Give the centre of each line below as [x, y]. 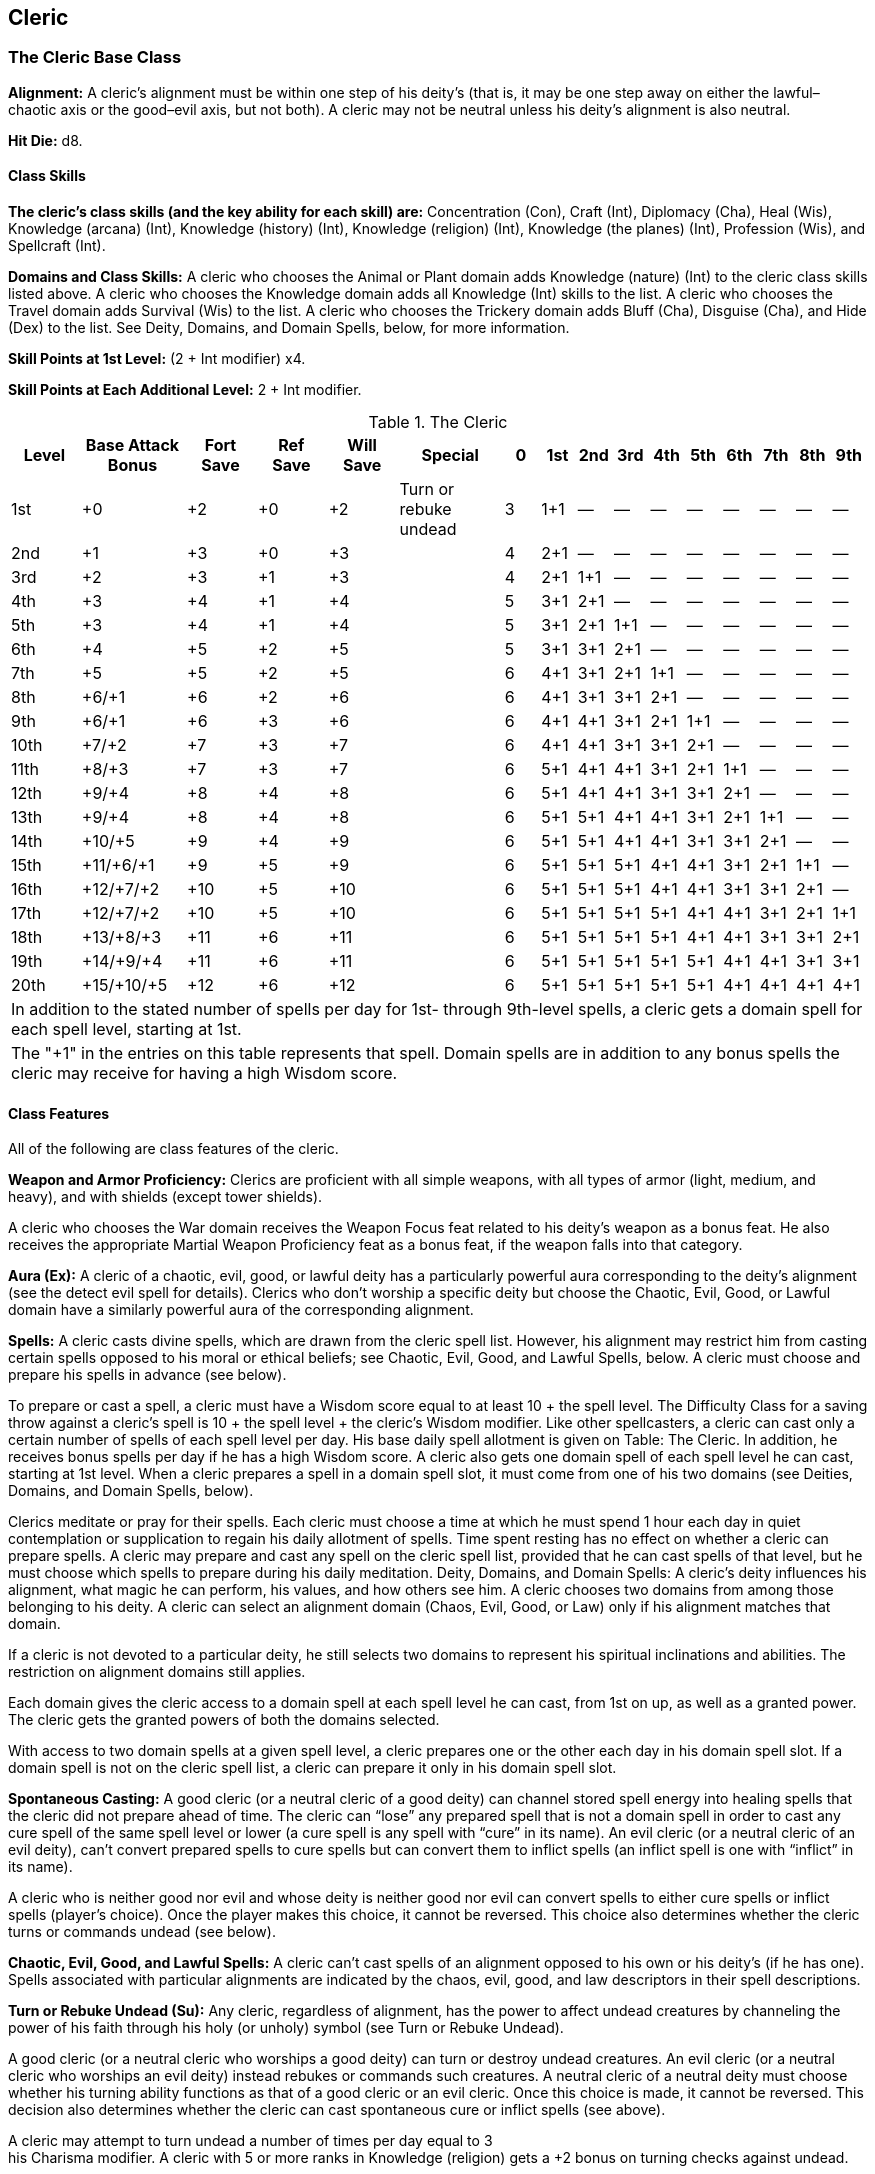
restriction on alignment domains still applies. [157, 1672]
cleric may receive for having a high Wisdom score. [204, 1073]
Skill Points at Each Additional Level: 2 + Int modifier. [185, 390]
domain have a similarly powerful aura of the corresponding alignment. [241, 1310]
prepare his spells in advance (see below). [147, 1375]
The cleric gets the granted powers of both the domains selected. [224, 1720]
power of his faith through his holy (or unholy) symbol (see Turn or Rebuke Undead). [286, 2028]
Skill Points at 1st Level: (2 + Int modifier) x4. [157, 359]
